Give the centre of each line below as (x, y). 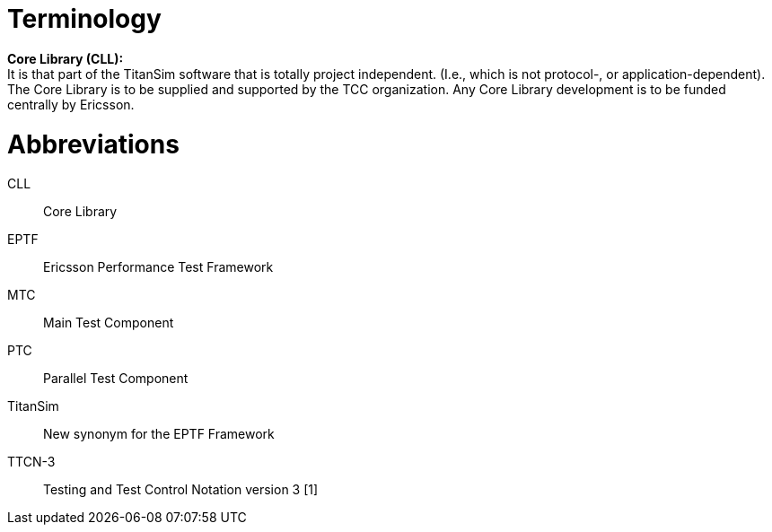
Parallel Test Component (116, 379)
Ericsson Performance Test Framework (158, 267)
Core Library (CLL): (66, 58)
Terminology (84, 19)
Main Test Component (109, 323)
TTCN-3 (31, 462)
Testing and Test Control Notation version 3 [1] (181, 490)
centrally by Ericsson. (71, 104)
